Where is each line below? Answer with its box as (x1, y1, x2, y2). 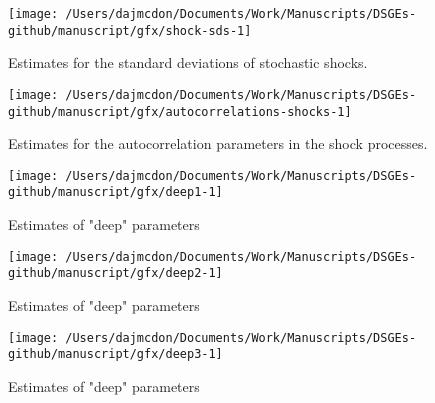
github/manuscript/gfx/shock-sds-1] (8, 23, 252, 38)
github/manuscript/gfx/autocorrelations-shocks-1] (8, 104, 352, 119)
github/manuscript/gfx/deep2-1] (8, 266, 223, 281)
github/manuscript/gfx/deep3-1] (8, 347, 223, 362)
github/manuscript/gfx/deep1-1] (8, 185, 223, 200)
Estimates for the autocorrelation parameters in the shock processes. (8, 133, 428, 154)
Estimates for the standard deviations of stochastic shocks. (8, 52, 368, 73)
